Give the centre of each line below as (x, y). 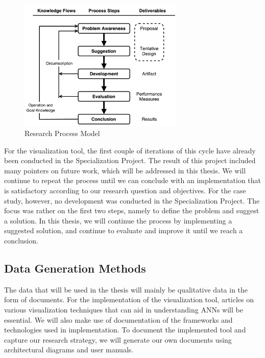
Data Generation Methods (75, 268)
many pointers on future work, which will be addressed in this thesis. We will (125, 170)
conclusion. (21, 241)
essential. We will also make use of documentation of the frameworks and (118, 319)
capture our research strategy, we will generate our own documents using (118, 339)
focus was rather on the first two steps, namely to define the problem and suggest (132, 210)
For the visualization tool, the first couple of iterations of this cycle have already (130, 150)
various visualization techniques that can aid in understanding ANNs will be (124, 310)
